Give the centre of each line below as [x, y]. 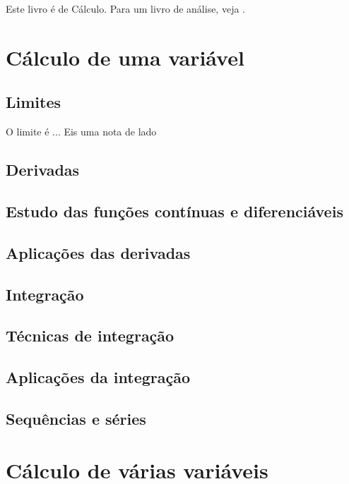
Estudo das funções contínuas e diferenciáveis [174, 211]
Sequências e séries [76, 418]
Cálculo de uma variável [125, 57]
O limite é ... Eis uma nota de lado [81, 132]
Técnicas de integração [90, 335]
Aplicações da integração [98, 377]
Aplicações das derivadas [98, 252]
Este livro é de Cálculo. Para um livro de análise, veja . [125, 8]
